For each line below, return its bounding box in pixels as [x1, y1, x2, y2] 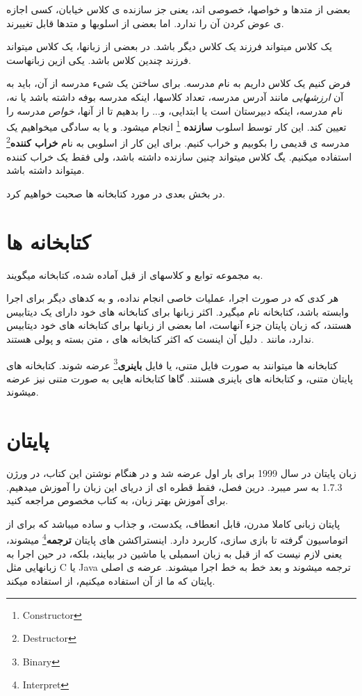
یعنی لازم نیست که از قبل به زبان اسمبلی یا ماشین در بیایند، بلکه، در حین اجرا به [6, 546, 343, 560]
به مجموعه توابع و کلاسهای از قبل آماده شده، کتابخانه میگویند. [6, 267, 263, 282]
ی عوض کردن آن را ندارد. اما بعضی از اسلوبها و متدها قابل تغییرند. [6, 15, 284, 30]
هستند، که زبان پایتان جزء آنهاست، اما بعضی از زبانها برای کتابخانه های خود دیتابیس [6, 318, 352, 332]
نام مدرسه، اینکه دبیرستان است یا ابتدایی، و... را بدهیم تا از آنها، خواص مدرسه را [6, 103, 343, 118]
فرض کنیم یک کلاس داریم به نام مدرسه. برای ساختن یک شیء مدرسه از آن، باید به [6, 76, 351, 90]
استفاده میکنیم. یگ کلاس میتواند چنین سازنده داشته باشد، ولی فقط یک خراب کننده [6, 149, 352, 163]
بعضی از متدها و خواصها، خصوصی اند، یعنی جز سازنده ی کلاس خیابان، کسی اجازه [6, 2, 351, 16]
